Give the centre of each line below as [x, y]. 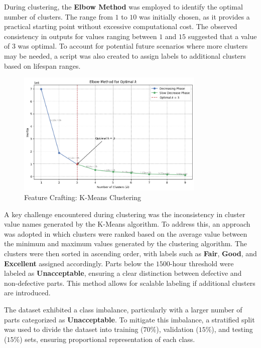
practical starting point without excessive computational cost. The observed [121, 26]
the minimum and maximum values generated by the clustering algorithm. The [126, 243]
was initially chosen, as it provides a [194, 16]
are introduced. [27, 293]
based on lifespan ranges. [42, 65]
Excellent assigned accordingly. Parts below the [79, 263]
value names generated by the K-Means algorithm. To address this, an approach [127, 224]
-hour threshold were [202, 263]
